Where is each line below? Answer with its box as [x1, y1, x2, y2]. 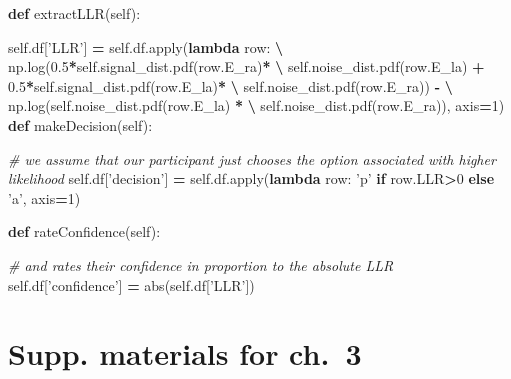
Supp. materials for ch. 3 [8, 333, 362, 374]
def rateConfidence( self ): [8, 221, 161, 242]
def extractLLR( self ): [8, 3, 141, 23]
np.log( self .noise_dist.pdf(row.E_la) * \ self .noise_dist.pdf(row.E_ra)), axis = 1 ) [8, 95, 505, 116]
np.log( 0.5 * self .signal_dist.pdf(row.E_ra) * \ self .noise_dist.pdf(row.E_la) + [8, 56, 485, 77]
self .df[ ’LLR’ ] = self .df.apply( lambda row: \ [8, 36, 284, 57]
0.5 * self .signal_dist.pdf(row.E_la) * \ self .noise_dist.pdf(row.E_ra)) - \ [8, 75, 453, 96]
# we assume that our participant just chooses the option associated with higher [8, 148, 496, 169]
